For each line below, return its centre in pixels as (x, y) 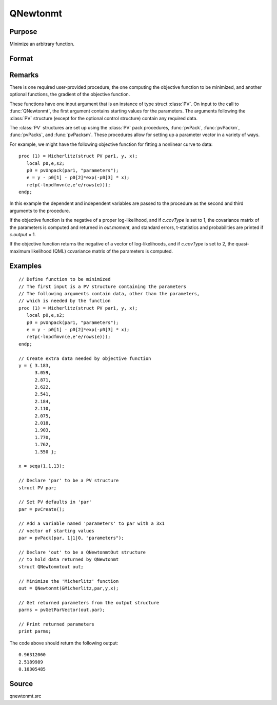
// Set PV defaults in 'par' (55, 502)
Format (21, 58)
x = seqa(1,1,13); (42, 466)
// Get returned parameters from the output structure (89, 603)
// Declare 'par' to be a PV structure (69, 481)
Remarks (24, 75)
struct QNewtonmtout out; (51, 567)
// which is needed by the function (65, 301)
